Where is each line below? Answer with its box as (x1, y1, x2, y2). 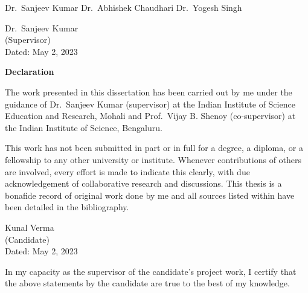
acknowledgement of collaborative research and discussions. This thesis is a (5, 177, 282, 190)
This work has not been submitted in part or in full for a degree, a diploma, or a (5, 141, 303, 154)
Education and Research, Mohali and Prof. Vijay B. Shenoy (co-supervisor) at (5, 109, 296, 122)
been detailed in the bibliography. (5, 201, 129, 213)
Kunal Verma (5, 221, 54, 233)
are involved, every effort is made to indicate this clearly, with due (5, 165, 250, 178)
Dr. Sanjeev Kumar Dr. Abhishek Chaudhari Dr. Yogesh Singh (5, 1, 242, 13)
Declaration (5, 65, 54, 78)
